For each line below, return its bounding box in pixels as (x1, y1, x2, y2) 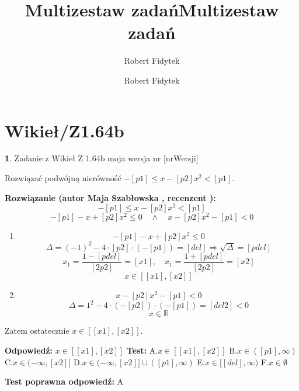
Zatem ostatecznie (5, 324, 69, 337)
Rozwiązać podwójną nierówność (5, 172, 121, 184)
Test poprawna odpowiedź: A (5, 375, 124, 387)
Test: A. (126, 344, 158, 357)
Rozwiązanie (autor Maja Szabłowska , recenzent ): (5, 191, 216, 203)
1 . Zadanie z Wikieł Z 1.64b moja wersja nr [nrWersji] (5, 152, 199, 164)
